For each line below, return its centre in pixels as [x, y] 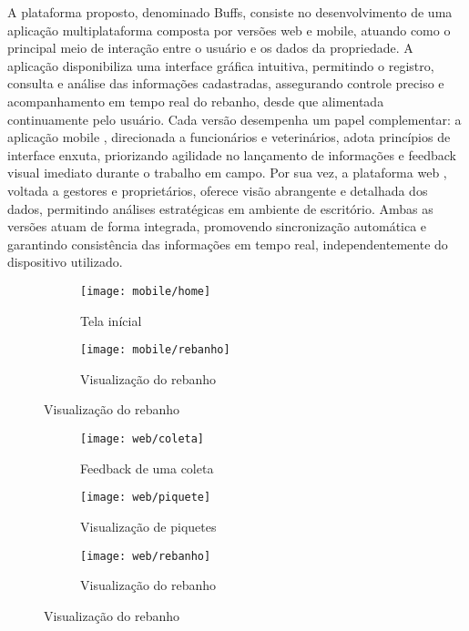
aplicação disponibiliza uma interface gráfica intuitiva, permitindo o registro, [221, 65]
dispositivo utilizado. [65, 262]
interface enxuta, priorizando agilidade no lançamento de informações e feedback [232, 154]
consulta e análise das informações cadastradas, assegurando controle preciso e [226, 83]
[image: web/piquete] [146, 498]
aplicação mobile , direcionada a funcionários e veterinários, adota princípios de [229, 137]
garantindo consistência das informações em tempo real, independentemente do [228, 244]
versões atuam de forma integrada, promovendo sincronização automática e [217, 226]
